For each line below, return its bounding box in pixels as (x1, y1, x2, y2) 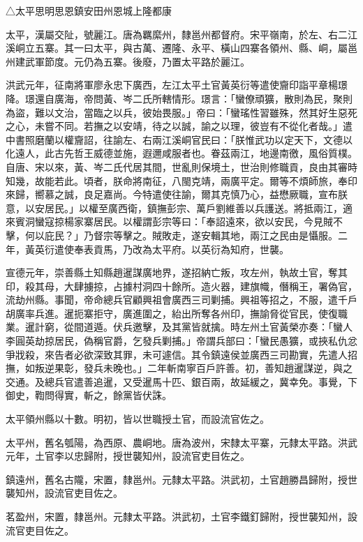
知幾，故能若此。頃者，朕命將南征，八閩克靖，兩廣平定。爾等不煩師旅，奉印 (6, 173, 357, 188)
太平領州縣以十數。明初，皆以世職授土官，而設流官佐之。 (6, 412, 269, 426)
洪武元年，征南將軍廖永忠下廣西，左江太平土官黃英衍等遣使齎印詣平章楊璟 (6, 77, 348, 92)
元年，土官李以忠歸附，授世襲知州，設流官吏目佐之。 (6, 449, 250, 463)
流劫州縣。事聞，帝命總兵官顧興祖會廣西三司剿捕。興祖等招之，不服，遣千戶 (6, 292, 357, 307)
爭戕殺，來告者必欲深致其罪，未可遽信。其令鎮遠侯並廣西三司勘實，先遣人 (6, 347, 348, 361)
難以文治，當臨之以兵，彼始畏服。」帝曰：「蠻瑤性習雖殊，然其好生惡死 (34, 105, 357, 119)
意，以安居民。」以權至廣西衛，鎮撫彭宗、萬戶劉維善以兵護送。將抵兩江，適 (6, 200, 353, 215)
